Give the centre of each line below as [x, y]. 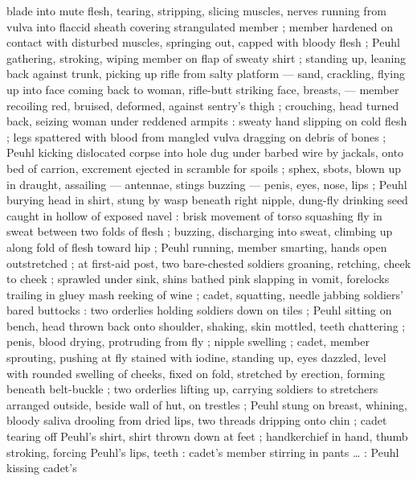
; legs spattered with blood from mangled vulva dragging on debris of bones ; [196, 136]
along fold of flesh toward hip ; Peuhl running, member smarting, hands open [197, 247]
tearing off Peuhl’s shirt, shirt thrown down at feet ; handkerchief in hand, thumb [207, 436]
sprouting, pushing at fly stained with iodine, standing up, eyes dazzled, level [196, 358]
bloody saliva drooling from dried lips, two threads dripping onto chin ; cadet [197, 420]
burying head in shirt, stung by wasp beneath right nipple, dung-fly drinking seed [207, 200]
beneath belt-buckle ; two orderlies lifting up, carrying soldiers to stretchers [192, 389]
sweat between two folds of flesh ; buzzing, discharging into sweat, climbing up [200, 231]
